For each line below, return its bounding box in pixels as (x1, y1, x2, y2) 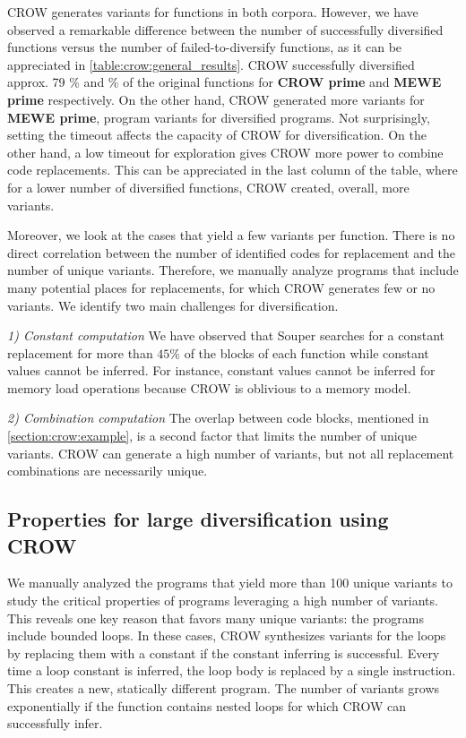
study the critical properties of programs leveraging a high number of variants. (7, 591, 438, 610)
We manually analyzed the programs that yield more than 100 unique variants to (7, 573, 453, 592)
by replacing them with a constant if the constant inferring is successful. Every (7, 643, 440, 662)
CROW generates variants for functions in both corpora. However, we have (7, 3, 419, 21)
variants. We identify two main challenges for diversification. (7, 296, 339, 314)
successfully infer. (7, 714, 103, 733)
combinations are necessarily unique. (7, 461, 208, 480)
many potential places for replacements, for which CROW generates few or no (7, 278, 436, 296)
